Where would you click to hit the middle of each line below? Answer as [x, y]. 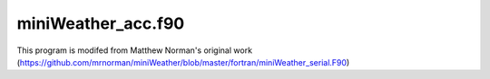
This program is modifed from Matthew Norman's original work [135, 50]
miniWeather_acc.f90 [101, 23]
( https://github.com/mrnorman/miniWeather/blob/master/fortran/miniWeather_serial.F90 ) [183, 62]
